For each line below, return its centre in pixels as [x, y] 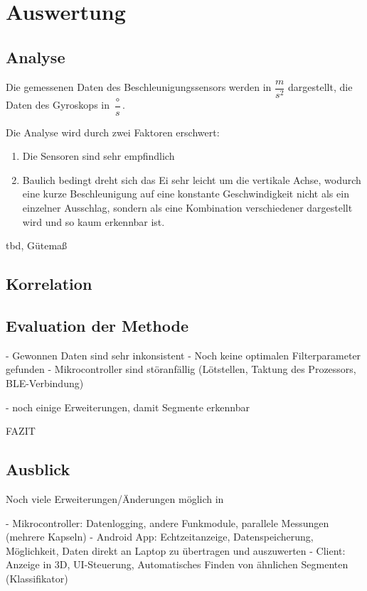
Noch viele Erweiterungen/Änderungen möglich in [115, 499]
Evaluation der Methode [97, 326]
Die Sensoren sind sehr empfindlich [99, 156]
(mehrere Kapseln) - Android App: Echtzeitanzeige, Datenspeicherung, [160, 537]
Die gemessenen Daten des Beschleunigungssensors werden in [139, 87]
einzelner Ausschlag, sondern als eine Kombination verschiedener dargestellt [187, 208]
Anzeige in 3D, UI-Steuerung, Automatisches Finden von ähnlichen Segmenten [177, 564]
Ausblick [38, 469]
